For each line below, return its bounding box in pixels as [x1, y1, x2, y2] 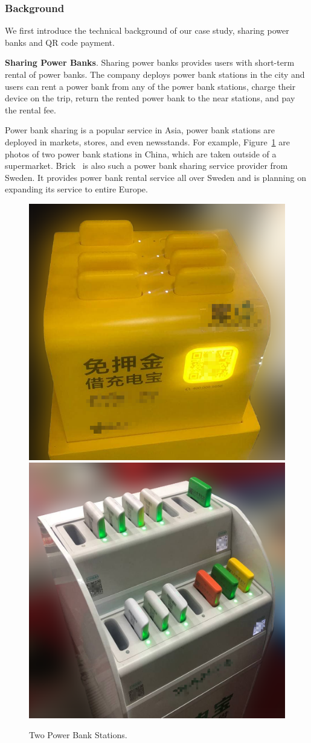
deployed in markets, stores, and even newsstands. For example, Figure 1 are [5, 135, 290, 148]
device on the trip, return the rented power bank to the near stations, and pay [5, 92, 295, 104]
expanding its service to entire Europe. [5, 183, 148, 195]
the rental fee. [5, 103, 56, 116]
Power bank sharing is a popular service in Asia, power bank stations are [5, 124, 275, 136]
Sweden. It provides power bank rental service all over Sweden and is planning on [5, 171, 306, 183]
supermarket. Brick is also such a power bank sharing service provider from [5, 159, 288, 172]
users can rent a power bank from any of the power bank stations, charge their [5, 80, 296, 92]
